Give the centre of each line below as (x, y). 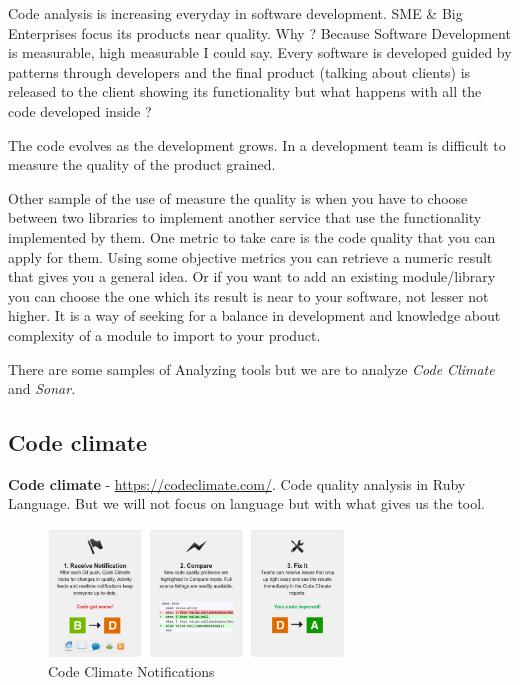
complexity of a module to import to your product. (164, 334)
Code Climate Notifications (131, 671)
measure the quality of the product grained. (142, 164)
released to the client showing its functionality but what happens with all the (245, 91)
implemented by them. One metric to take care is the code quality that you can (252, 236)
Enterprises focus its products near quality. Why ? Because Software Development (259, 32)
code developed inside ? (80, 110)
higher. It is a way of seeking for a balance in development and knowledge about (254, 315)
